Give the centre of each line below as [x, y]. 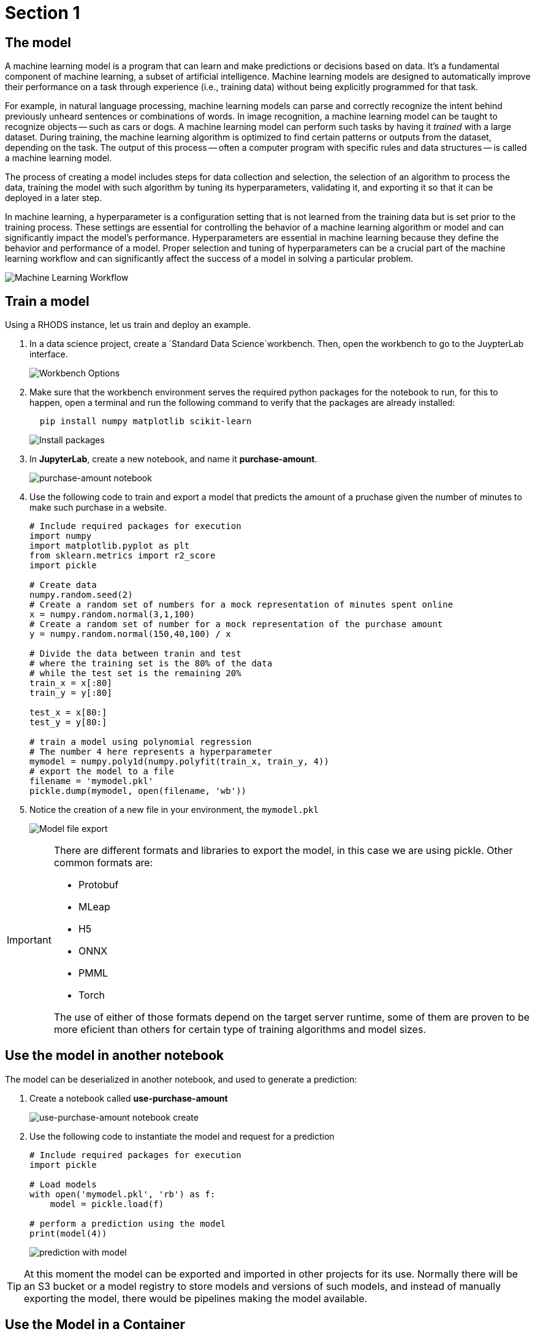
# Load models [63, 1184]
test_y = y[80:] [68, 722]
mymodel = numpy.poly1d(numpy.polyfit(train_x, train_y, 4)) [179, 762]
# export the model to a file [102, 772]
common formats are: [103, 863]
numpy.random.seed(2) [81, 595]
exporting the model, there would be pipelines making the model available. [196, 1298]
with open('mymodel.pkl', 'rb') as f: [123, 1194]
